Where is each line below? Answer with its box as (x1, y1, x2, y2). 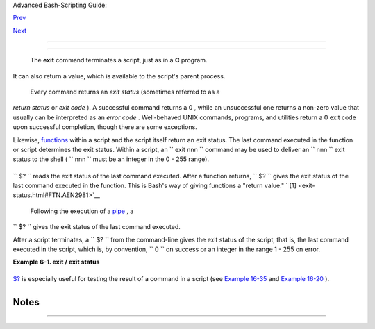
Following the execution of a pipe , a (30, 207, 134, 215)
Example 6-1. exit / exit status (12, 258, 100, 267)
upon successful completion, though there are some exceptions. (12, 123, 197, 131)
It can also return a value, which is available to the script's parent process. (12, 71, 226, 80)
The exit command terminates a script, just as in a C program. (30, 56, 208, 65)
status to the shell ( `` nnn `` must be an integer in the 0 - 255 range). (12, 155, 210, 163)
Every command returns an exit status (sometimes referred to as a (30, 87, 220, 96)
